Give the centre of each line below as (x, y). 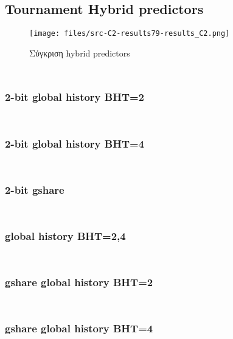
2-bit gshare (35, 189)
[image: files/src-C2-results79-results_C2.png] (130, 34)
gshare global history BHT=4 (79, 328)
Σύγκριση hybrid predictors (80, 53)
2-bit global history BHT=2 (75, 97)
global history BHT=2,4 (65, 236)
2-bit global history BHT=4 (75, 143)
